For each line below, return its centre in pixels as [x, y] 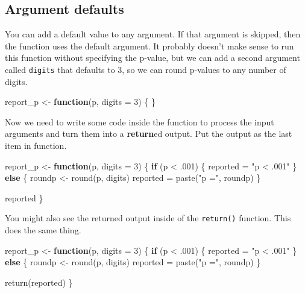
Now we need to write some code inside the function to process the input [140, 121]
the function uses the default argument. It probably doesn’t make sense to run [149, 46]
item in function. [36, 146]
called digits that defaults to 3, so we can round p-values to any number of [146, 69]
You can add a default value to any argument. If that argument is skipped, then [153, 34]
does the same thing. [43, 230]
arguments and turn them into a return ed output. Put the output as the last [149, 134]
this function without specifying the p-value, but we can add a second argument [152, 58]
